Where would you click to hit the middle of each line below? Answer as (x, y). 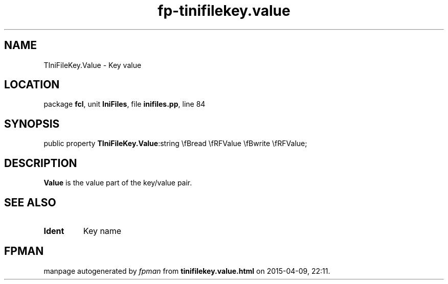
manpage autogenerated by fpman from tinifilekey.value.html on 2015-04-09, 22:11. (187, 271)
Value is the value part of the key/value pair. (118, 183)
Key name (102, 231)
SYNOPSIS (32, 124)
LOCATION (32, 85)
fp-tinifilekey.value (224, 11)
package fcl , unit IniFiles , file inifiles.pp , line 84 (125, 104)
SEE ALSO (30, 202)
